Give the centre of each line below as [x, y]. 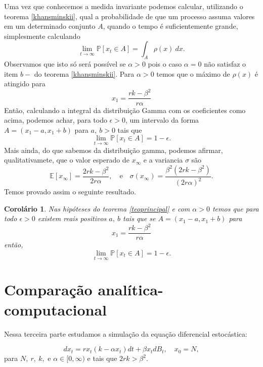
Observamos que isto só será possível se [65, 64]
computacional [56, 309]
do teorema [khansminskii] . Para [84, 73]
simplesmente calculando [42, 36]
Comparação [48, 290]
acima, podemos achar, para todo [56, 120]
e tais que [102, 358]
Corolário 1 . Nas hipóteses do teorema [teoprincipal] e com [97, 208]
